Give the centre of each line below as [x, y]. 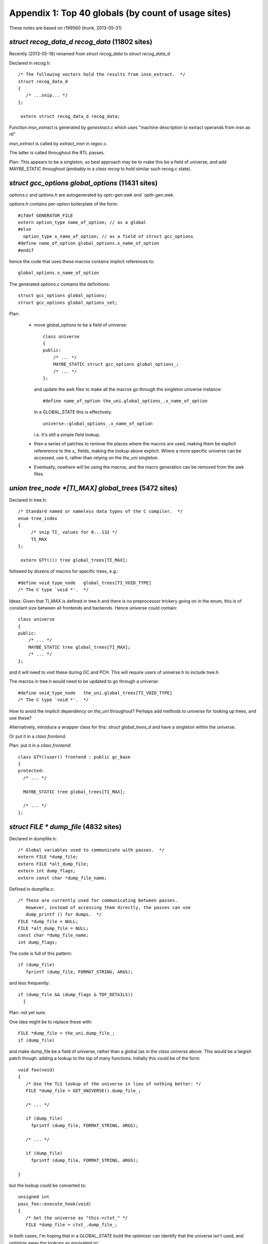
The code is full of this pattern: [41, 953]
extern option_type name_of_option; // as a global [82, 222]
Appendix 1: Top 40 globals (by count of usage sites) [120, 13]
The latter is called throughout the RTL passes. [57, 153]
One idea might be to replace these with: [51, 1022]
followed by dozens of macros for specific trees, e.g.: [64, 571]
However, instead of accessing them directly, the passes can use [108, 907]
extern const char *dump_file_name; [63, 878]
